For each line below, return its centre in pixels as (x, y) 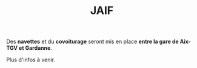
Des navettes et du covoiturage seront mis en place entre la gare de (92, 42)
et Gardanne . (35, 48)
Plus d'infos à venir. (31, 60)
